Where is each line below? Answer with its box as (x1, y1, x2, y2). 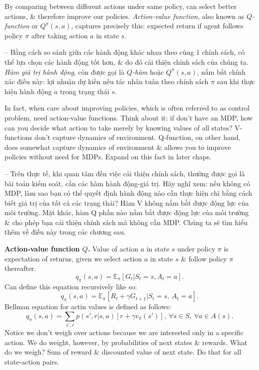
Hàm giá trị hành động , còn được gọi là (4, 66, 125, 77)
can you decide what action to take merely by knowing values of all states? (4, 122, 233, 132)
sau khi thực (217, 76, 255, 87)
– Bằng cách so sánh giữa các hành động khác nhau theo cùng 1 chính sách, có (4, 47, 245, 57)
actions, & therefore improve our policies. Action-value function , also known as (4, 10, 245, 21)
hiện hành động (4, 86, 52, 96)
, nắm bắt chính (197, 66, 246, 77)
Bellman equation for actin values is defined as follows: (4, 301, 171, 312)
